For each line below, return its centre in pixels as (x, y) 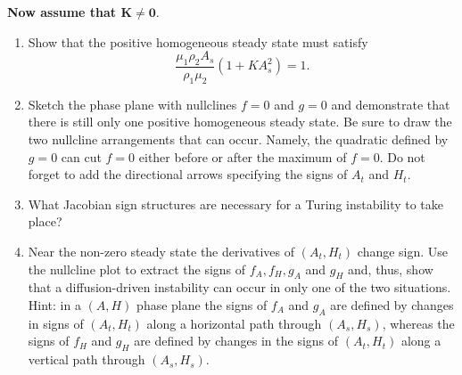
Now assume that (62, 12)
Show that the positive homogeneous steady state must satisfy (198, 41)
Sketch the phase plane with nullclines (132, 104)
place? (45, 221)
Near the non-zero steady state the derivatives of (161, 251)
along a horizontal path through (234, 323)
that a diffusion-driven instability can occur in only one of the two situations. (239, 287)
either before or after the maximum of (243, 156)
